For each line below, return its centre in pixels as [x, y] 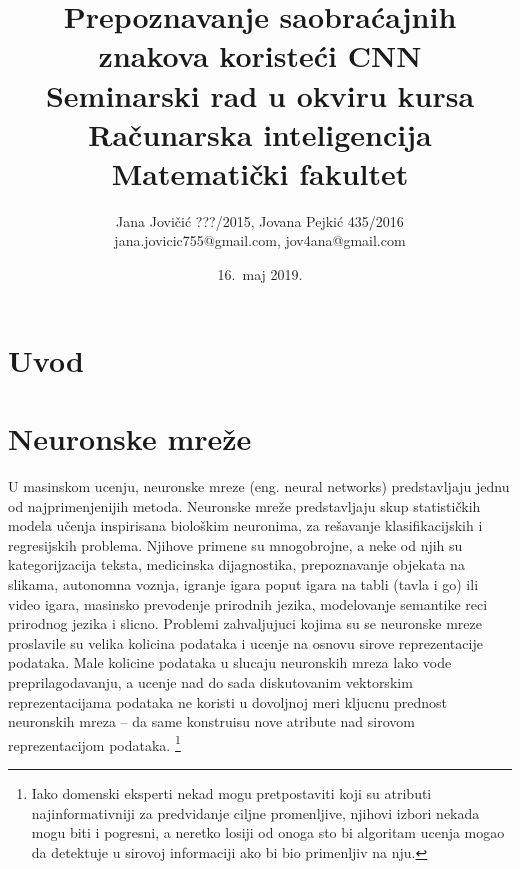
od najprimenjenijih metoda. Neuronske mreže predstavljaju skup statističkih [244, 505]
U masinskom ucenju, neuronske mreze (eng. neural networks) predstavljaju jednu [259, 485]
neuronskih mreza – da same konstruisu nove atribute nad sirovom [211, 721]
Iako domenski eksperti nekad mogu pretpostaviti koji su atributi [231, 792]
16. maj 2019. [260, 274]
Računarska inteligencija [260, 133]
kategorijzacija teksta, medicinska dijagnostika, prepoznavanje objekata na [236, 564]
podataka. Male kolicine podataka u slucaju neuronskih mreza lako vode [230, 662]
